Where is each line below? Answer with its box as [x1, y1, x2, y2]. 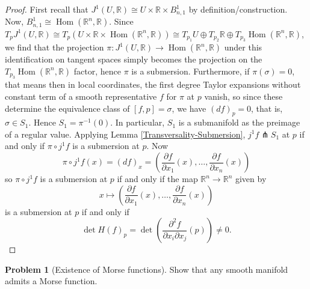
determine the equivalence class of [5, 102, 130, 114]
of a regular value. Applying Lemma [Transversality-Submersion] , [5, 127, 246, 140]
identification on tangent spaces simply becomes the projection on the [5, 53, 262, 65]
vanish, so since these [204, 90, 283, 102]
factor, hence [73, 64, 122, 77]
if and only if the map [117, 172, 198, 185]
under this [224, 41, 262, 53]
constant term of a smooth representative [5, 90, 157, 102]
